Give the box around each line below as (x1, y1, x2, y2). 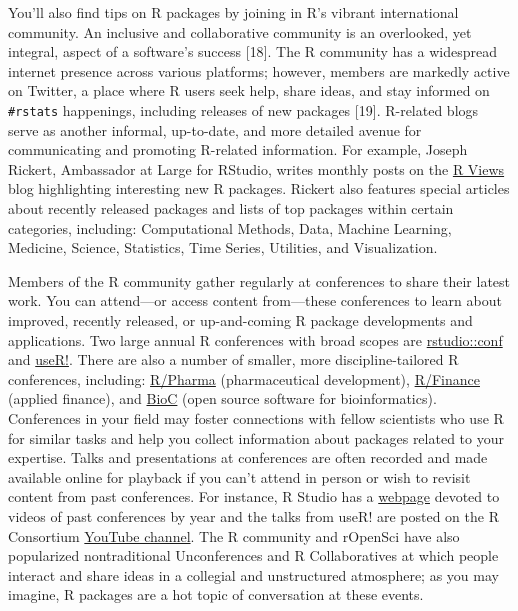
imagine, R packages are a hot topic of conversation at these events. (8, 584, 424, 605)
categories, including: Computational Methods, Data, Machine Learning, (8, 217, 452, 238)
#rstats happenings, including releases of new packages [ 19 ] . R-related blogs (8, 99, 479, 120)
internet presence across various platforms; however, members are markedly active (8, 60, 510, 81)
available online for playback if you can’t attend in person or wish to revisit (8, 466, 471, 487)
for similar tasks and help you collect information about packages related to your (8, 427, 504, 448)
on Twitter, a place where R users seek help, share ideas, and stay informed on (8, 80, 490, 101)
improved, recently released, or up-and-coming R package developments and (8, 309, 473, 330)
